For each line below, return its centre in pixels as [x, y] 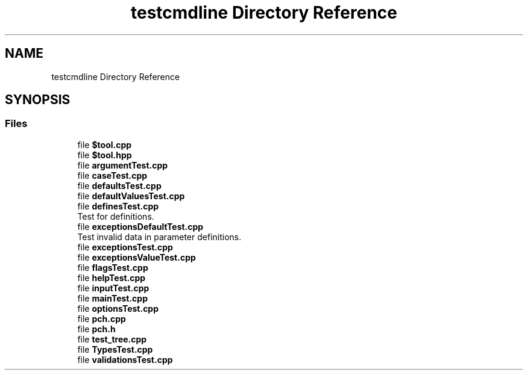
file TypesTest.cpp [115, 349]
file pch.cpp [102, 318]
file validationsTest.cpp [125, 359]
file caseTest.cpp [112, 175]
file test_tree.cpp [112, 339]
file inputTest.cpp [113, 288]
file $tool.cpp [105, 144]
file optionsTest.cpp [118, 308]
